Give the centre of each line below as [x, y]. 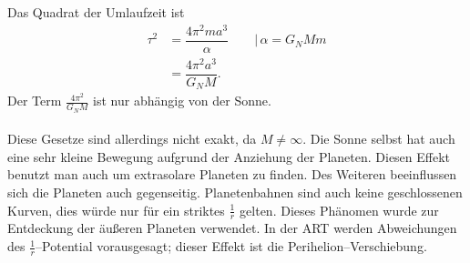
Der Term [35, 101]
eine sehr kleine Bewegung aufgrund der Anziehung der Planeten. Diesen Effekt [229, 156]
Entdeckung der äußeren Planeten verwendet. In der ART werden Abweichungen [232, 228]
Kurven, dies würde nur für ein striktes [116, 210]
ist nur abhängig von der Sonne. [182, 101]
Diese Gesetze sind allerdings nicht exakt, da [132, 139]
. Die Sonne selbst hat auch [379, 139]
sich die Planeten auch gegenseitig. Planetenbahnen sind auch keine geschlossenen [235, 192]
